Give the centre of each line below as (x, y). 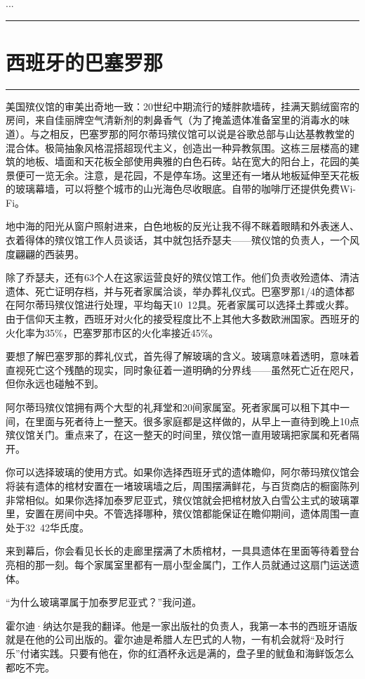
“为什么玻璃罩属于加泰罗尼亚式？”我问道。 (104, 602)
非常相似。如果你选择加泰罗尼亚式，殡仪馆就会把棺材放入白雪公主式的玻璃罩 (182, 499)
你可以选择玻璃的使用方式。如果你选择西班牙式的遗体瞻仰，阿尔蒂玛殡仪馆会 (182, 472)
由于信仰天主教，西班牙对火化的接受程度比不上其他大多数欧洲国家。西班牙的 (182, 319)
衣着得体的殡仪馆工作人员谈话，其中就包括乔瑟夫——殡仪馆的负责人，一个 (178, 240)
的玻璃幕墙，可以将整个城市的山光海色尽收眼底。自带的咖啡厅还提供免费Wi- (181, 189)
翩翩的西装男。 (49, 253)
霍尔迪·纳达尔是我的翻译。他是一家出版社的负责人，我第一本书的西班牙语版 (181, 625)
